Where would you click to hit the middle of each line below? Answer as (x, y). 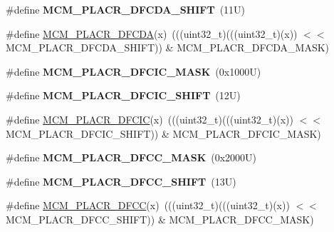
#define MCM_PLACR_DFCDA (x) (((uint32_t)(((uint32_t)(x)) (152, 33)
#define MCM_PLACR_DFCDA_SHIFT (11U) (126, 9)
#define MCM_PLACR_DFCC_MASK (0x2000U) (131, 157)
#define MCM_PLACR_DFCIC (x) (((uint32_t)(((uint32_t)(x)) (150, 119)
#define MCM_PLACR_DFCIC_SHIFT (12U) (123, 95)
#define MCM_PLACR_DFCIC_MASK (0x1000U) (134, 71)
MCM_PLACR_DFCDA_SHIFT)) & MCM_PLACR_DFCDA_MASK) (168, 47)
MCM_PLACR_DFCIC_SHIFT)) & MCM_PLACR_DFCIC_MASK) (163, 133)
